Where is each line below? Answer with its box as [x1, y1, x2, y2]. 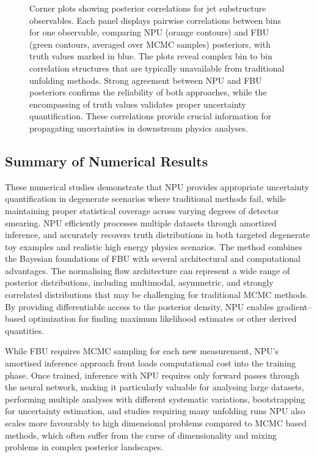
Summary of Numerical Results [5, 151, 208, 170]
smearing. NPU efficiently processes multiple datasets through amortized [5, 216, 277, 229]
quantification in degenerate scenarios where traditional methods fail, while [5, 192, 286, 205]
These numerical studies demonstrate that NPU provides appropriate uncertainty [5, 180, 309, 193]
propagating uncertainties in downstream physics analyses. [29, 121, 248, 134]
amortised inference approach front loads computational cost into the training [5, 357, 296, 370]
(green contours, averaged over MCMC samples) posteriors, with [29, 37, 271, 50]
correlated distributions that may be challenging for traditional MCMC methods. [5, 288, 308, 301]
